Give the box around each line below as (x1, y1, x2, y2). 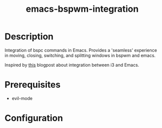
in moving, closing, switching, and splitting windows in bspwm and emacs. (4, 52, 156, 58)
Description (4, 31, 54, 42)
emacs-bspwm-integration (26, 3, 139, 15)
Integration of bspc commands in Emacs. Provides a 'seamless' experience (4, 47, 157, 53)
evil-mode (11, 95, 33, 101)
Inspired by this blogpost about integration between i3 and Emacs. (4, 62, 139, 68)
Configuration (4, 113, 64, 124)
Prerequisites (4, 79, 61, 90)
